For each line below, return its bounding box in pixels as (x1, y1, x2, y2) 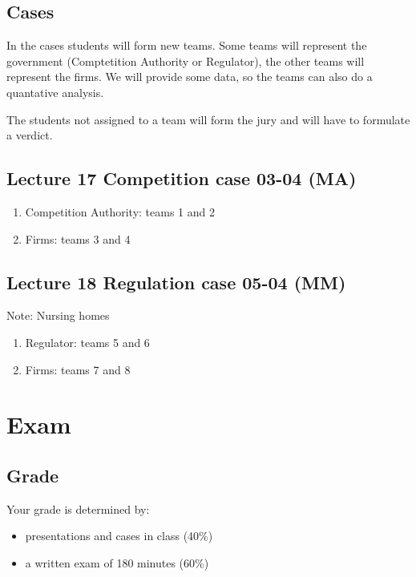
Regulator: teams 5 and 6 (25, 333, 150, 350)
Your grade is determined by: (6, 500, 150, 517)
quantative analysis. (6, 83, 104, 100)
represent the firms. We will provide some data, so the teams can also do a (6, 68, 373, 85)
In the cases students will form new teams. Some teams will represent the (6, 37, 367, 54)
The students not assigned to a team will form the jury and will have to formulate (6, 111, 410, 127)
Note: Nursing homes (6, 307, 110, 324)
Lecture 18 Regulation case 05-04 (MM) (6, 269, 346, 294)
